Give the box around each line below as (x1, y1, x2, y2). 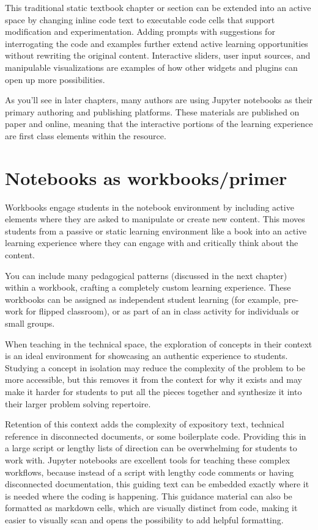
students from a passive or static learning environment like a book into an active (5, 224, 307, 237)
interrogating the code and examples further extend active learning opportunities (5, 37, 308, 49)
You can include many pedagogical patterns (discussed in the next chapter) (5, 269, 287, 281)
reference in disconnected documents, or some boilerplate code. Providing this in (5, 429, 306, 442)
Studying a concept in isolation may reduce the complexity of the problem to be (5, 361, 305, 374)
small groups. (5, 317, 55, 329)
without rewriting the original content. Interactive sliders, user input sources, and (5, 49, 311, 62)
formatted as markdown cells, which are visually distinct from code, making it (5, 501, 298, 514)
